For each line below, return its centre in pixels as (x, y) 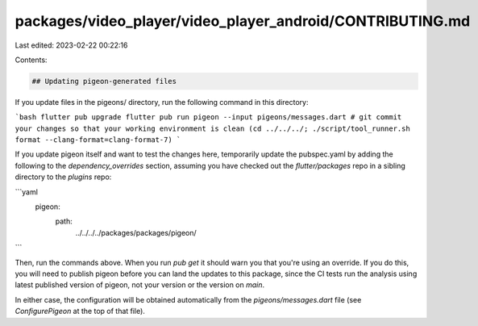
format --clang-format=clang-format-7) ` (98, 140)
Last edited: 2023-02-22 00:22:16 (71, 45)
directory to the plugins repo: (63, 177)
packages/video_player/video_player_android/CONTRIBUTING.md (243, 21)
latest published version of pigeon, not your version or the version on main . (140, 285)
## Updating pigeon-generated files (104, 81)
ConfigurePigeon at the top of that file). (80, 311)
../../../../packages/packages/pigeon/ (136, 232)
